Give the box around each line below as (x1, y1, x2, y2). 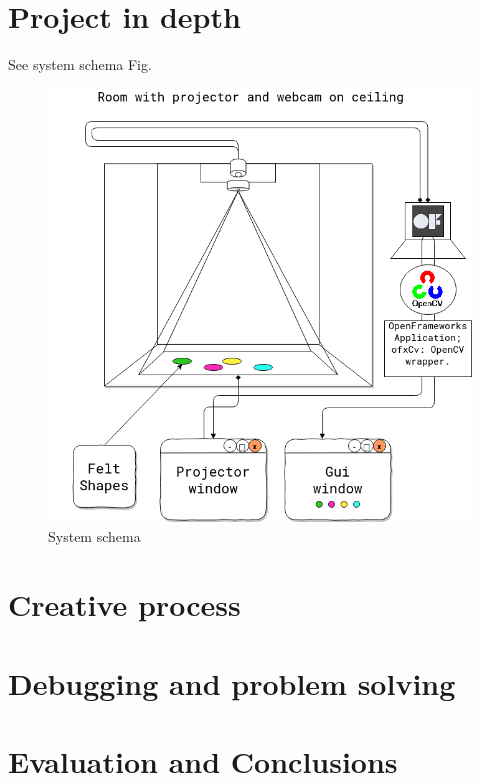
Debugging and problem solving (8, 662, 456, 703)
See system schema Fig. (8, 54, 152, 75)
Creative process (8, 584, 241, 625)
